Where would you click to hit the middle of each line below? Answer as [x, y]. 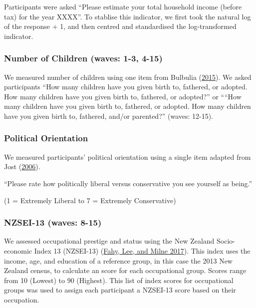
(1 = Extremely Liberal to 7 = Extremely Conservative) [90, 200]
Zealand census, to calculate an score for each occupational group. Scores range [125, 270]
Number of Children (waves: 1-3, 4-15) [83, 58]
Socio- [226, 241]
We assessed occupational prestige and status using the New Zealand [109, 241]
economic [18, 250]
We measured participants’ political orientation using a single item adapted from [128, 156]
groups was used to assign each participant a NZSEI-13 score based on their [120, 290]
